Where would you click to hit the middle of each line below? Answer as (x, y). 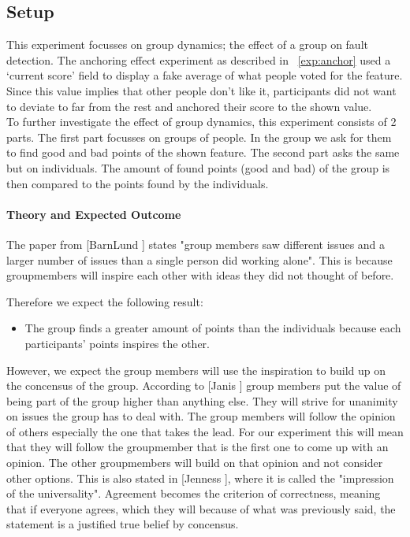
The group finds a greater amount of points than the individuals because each (213, 328)
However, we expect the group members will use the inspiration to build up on (196, 370)
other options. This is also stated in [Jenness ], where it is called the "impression (200, 478)
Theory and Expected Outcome (94, 214)
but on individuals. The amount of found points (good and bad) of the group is (198, 167)
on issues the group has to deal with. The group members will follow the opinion (201, 416)
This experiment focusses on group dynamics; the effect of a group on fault (187, 44)
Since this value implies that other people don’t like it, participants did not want (201, 90)
